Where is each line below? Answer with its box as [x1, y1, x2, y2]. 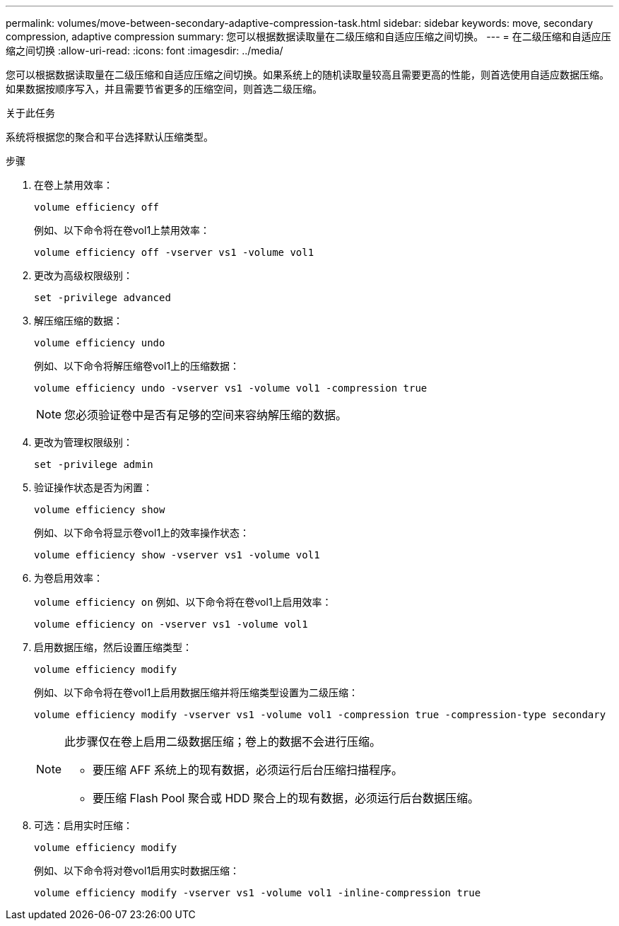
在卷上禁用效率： [34, 179, 113, 191]
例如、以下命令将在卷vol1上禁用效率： [34, 224, 211, 236]
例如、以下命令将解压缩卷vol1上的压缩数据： [34, 360, 240, 372]
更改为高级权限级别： [34, 269, 133, 281]
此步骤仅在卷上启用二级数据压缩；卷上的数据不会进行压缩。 [64, 734, 382, 749]
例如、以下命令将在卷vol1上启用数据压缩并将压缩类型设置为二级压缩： [34, 686, 359, 698]
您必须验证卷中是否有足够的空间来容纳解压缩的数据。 [64, 408, 348, 422]
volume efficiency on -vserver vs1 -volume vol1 [34, 619, 308, 630]
